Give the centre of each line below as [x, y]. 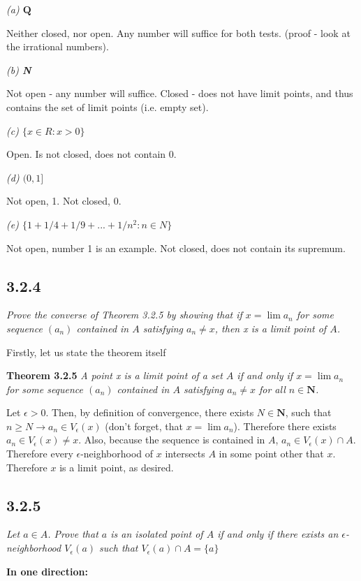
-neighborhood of [117, 454]
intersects [185, 454]
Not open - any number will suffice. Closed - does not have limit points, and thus [180, 93]
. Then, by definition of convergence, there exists [150, 412]
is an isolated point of [157, 534]
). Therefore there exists [285, 426]
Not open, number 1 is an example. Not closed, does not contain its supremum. [176, 248]
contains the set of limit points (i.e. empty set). [108, 106]
